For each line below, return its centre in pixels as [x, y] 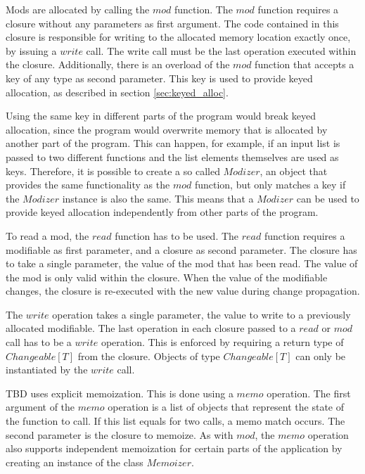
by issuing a [31, 50]
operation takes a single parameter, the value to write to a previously [201, 314]
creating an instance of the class [75, 462]
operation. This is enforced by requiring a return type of [222, 342]
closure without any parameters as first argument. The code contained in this [172, 23]
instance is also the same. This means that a [158, 198]
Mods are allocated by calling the [78, 9]
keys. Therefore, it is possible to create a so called [113, 171]
